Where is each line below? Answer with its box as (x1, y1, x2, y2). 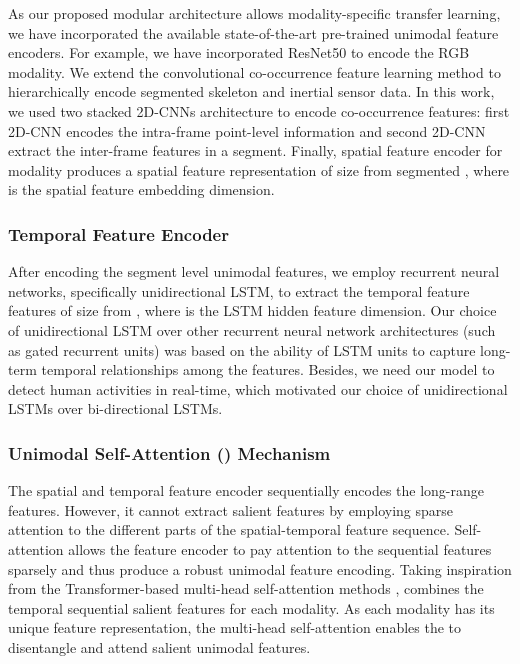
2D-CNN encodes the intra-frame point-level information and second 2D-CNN (8, 120, 486, 141)
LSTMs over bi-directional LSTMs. (8, 398, 223, 419)
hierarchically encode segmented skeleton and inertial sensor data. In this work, (8, 81, 495, 102)
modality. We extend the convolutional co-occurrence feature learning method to (8, 61, 501, 82)
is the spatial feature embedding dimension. (8, 179, 275, 200)
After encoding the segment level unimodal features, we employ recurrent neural (8, 261, 500, 282)
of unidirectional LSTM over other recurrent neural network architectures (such (8, 319, 496, 340)
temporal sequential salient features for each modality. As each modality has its (8, 597, 495, 618)
